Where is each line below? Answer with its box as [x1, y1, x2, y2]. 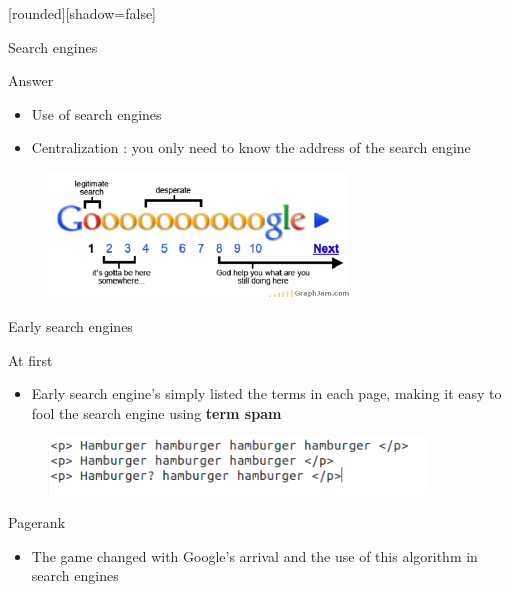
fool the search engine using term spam [31, 402, 282, 423]
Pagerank [8, 512, 66, 533]
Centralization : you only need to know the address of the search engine [31, 137, 471, 158]
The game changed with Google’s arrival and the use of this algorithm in [31, 545, 478, 566]
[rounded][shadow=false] [8, 3, 157, 23]
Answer [8, 70, 54, 91]
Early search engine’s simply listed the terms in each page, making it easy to [31, 383, 502, 404]
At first [8, 349, 53, 370]
